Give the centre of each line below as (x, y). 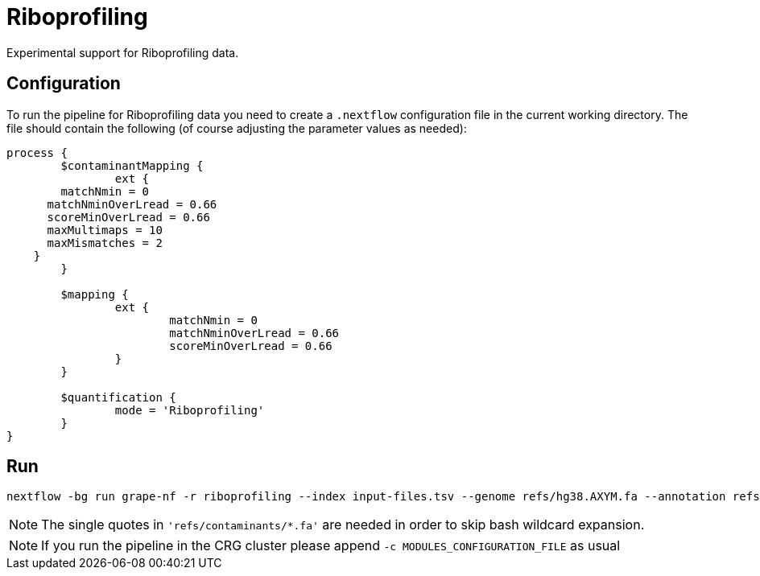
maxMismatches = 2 (105, 243)
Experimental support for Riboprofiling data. (123, 52)
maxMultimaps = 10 (105, 230)
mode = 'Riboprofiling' (190, 410)
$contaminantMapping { (132, 165)
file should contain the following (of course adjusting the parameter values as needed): (237, 128)
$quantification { (118, 397)
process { (37, 152)
